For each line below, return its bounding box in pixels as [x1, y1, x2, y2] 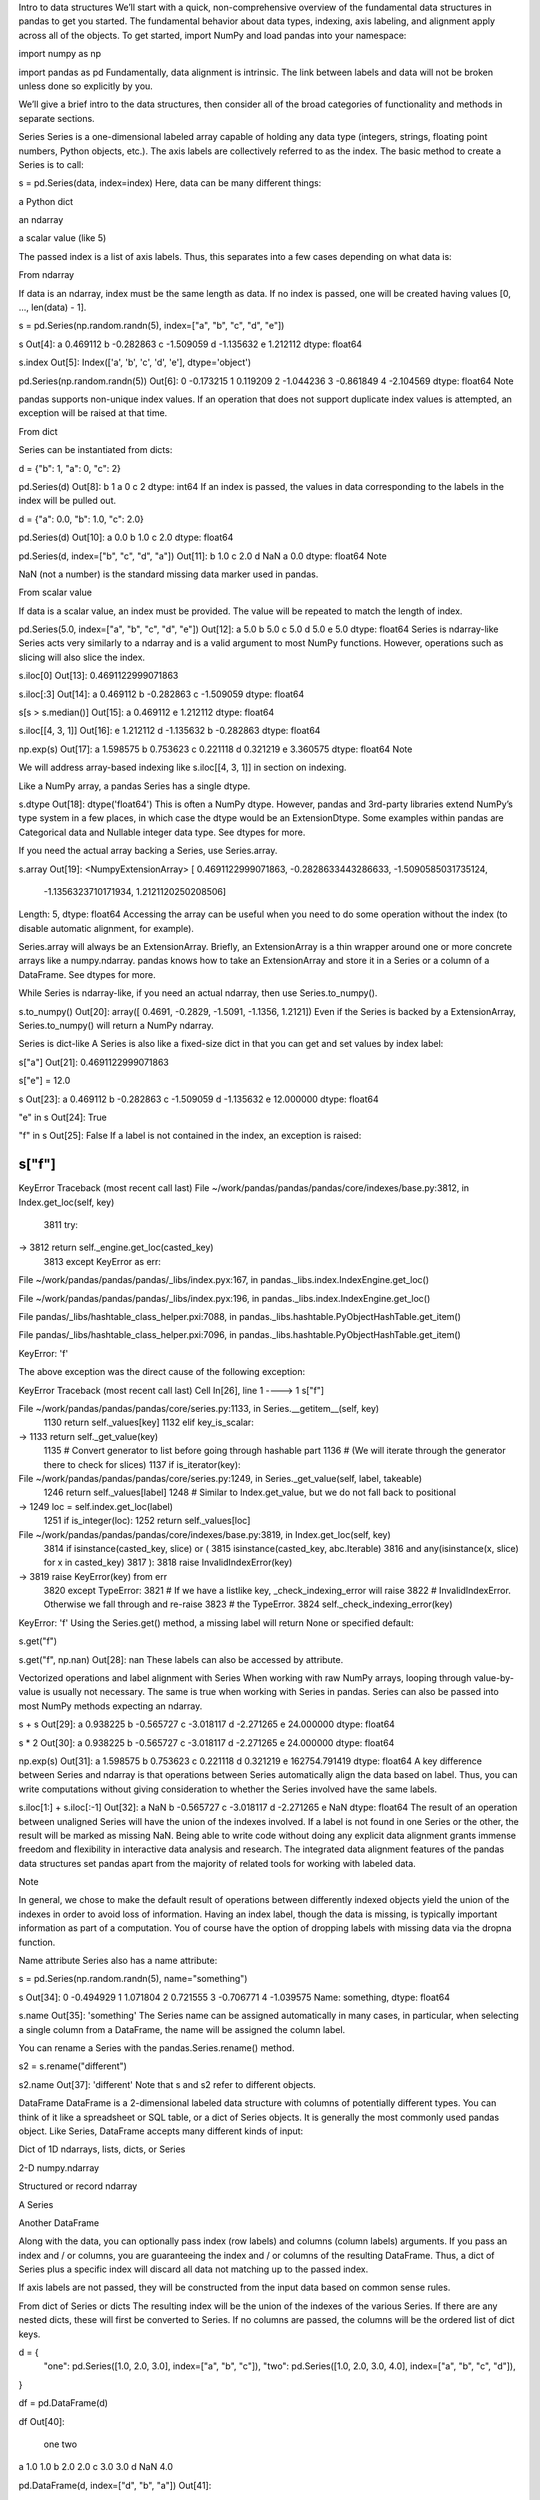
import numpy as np [18, 48, 102, 60]
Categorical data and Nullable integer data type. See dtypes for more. [18, 826, 306, 838]
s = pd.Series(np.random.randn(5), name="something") [18, 1973, 248, 1985]
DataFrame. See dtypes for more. [18, 968, 156, 980]
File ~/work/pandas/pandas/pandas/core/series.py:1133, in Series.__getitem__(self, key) [18, 1402, 380, 1414]
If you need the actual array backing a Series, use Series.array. [18, 845, 278, 857]
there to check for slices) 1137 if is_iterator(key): [43, 1458, 241, 1470]
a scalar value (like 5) [18, 232, 107, 244]
